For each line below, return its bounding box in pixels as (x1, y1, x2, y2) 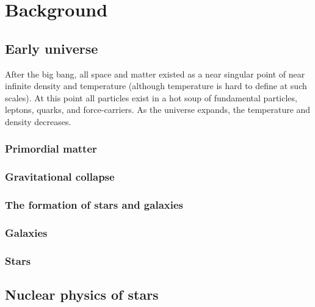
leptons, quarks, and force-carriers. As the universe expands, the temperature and (5, 103, 311, 116)
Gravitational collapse (5, 169, 115, 184)
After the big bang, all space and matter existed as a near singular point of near (5, 67, 305, 80)
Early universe (5, 38, 98, 57)
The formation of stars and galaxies (5, 197, 183, 212)
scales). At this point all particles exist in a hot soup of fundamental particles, (5, 91, 297, 104)
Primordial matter (5, 141, 97, 156)
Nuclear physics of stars (5, 285, 159, 304)
